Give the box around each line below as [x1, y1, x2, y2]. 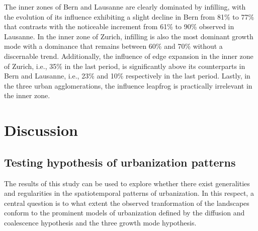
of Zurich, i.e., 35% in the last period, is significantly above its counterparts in [4, 60, 245, 71]
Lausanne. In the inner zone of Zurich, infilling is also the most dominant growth [4, 31, 253, 41]
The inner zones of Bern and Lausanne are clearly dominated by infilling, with [4, 2, 246, 12]
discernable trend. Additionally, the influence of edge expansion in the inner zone [4, 50, 253, 61]
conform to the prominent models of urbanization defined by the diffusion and [4, 207, 245, 218]
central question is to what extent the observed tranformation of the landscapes [4, 197, 249, 208]
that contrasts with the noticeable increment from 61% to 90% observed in [4, 21, 234, 32]
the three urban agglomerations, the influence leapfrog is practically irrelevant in [4, 80, 252, 91]
